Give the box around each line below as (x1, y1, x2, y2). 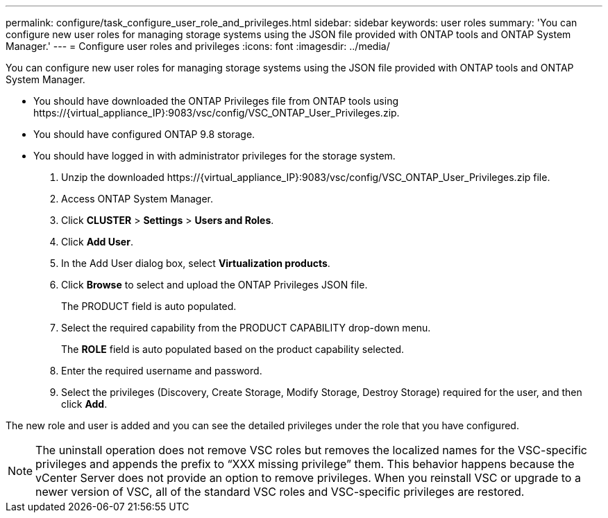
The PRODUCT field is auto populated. (61, 300, 237, 312)
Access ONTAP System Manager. (61, 193, 214, 205)
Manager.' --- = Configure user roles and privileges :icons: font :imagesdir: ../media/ (6, 40, 390, 52)
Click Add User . (61, 236, 133, 248)
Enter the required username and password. (61, 365, 262, 377)
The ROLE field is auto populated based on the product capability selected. (61, 343, 405, 355)
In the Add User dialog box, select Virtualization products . (61, 257, 330, 269)
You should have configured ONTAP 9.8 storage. (33, 128, 255, 140)
